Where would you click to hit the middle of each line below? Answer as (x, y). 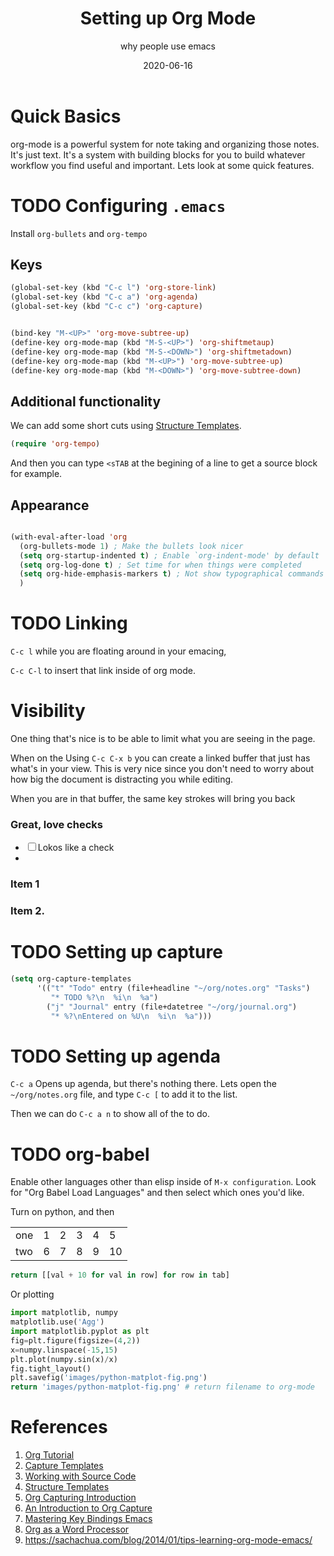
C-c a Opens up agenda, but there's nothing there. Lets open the (143, 1084)
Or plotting (32, 1294)
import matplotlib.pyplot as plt (80, 1332)
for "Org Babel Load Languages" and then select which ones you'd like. (157, 1193)
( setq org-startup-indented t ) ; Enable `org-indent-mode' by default (169, 555)
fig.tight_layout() (51, 1368)
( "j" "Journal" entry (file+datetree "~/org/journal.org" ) (172, 1007)
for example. (36, 474)
